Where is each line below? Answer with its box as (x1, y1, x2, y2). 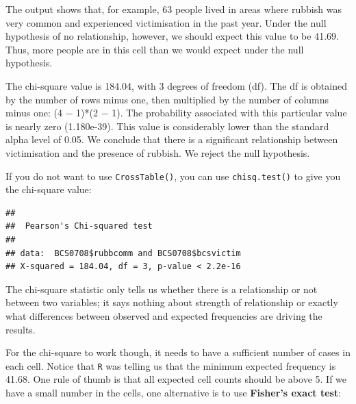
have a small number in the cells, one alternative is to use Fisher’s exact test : (5, 385, 342, 399)
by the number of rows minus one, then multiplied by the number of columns (5, 92, 329, 106)
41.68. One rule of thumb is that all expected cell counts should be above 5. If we (5, 372, 347, 386)
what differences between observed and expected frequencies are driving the (5, 308, 322, 323)
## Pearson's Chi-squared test (5, 221, 153, 231)
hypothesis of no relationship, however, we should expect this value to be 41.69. (5, 29, 339, 43)
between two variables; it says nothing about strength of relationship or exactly (5, 295, 338, 310)
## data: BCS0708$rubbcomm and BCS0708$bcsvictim (5, 248, 241, 258)
